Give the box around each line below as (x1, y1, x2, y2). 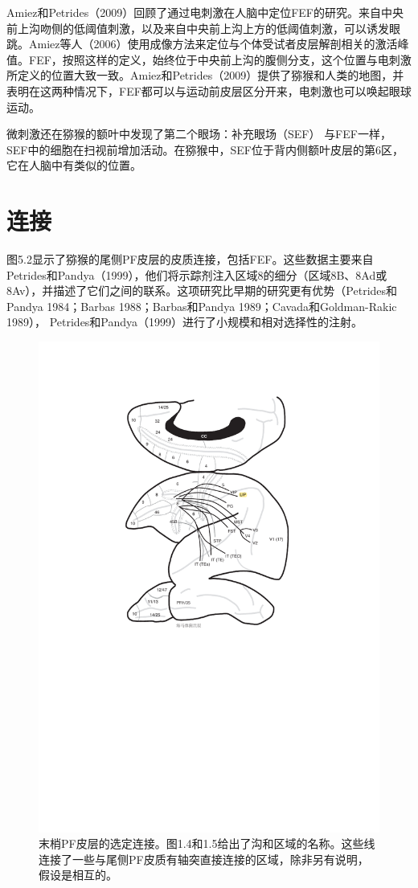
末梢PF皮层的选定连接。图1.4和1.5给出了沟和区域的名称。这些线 (39, 835, 375, 852)
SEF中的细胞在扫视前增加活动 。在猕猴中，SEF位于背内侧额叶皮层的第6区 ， (6, 141, 404, 158)
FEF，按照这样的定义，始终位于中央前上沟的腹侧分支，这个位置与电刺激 (28, 51, 412, 68)
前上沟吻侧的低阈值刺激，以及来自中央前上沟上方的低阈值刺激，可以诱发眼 (6, 19, 400, 36)
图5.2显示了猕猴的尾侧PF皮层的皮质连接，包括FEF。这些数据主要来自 (6, 251, 374, 268)
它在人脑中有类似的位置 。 (6, 157, 141, 174)
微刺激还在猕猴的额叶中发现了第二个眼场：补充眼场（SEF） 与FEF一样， (6, 125, 391, 142)
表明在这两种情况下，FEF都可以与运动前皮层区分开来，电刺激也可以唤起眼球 (6, 82, 412, 99)
